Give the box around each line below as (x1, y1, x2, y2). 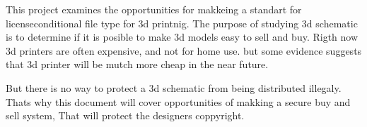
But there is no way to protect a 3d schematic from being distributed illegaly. (6, 80, 342, 95)
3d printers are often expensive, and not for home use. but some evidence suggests (6, 43, 362, 58)
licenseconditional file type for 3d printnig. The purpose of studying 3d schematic (6, 15, 358, 30)
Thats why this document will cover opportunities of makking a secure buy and (6, 94, 351, 109)
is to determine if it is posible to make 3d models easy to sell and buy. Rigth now (6, 29, 359, 44)
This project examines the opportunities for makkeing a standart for (6, 2, 302, 16)
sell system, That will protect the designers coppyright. (6, 108, 245, 123)
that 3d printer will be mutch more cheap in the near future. (6, 57, 269, 72)
